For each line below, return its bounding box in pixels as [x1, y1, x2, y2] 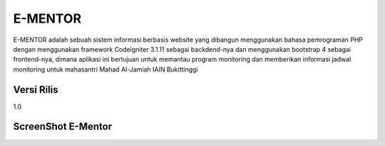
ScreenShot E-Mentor [13, 120, 113, 133]
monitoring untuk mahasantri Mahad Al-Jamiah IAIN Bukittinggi [13, 64, 199, 74]
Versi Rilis [13, 84, 58, 96]
